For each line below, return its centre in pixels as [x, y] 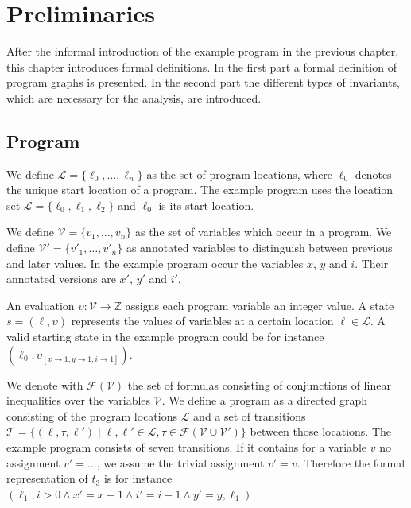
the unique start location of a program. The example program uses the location [200, 190]
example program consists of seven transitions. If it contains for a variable [186, 447]
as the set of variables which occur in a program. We [263, 232]
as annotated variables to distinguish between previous [259, 248]
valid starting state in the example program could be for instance [165, 337]
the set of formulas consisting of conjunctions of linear [259, 384]
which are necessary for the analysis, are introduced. [134, 97]
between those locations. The [320, 431]
